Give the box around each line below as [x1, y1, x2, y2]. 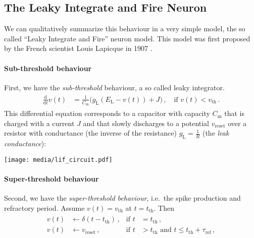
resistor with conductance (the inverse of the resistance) [4, 128, 177, 138]
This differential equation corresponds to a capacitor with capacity [4, 108, 210, 118]
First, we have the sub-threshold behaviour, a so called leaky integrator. [4, 82, 225, 92]
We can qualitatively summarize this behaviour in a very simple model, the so [4, 23, 245, 34]
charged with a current [4, 117, 75, 128]
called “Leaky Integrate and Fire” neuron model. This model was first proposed [4, 33, 250, 43]
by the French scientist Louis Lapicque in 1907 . [4, 43, 153, 53]
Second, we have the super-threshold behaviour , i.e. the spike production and [4, 193, 241, 203]
